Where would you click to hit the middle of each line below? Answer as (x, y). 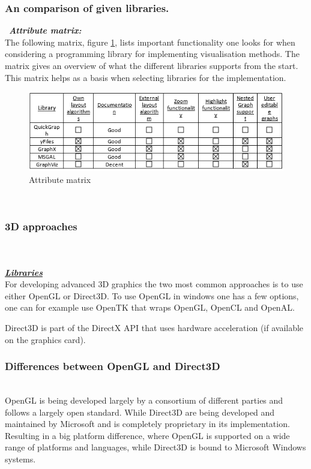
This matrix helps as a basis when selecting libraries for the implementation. (146, 77)
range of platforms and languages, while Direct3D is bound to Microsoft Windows (155, 447)
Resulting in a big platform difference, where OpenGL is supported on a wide (147, 435)
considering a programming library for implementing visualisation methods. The (152, 54)
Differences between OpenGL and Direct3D (113, 366)
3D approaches (41, 226)
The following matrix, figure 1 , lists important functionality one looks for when (150, 42)
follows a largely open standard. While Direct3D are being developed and (140, 412)
